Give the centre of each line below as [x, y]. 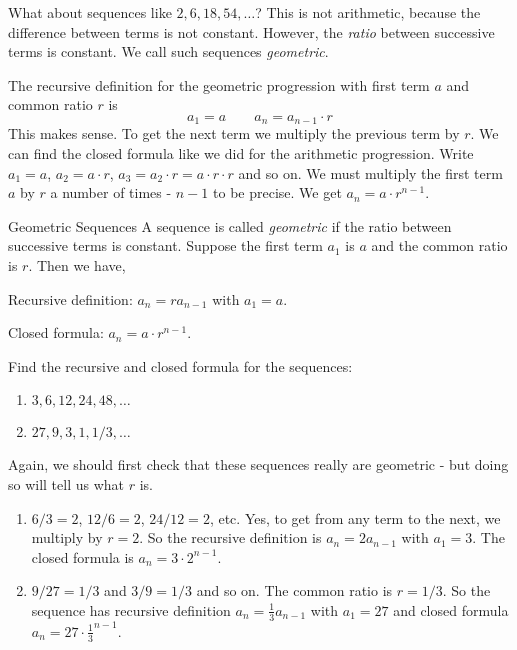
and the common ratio [439, 245]
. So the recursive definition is [230, 537]
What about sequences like [90, 12]
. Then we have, [77, 264]
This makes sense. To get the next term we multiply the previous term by [234, 133]
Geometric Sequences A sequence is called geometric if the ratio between [230, 225]
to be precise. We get [277, 192]
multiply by [67, 537]
